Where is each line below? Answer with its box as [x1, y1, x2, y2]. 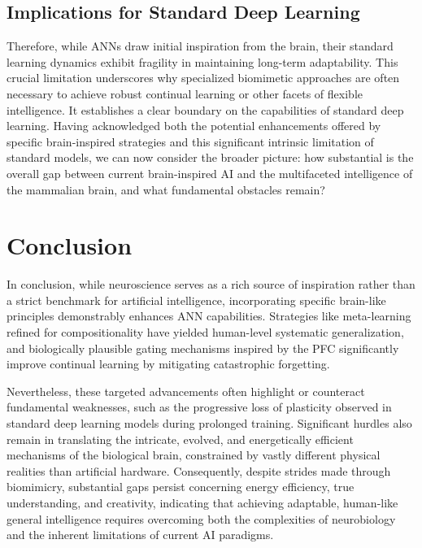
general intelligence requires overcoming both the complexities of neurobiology [7, 510, 396, 527]
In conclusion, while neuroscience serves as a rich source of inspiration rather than [7, 276, 415, 293]
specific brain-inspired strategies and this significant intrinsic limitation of [7, 133, 374, 150]
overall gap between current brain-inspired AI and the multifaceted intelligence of [7, 164, 413, 181]
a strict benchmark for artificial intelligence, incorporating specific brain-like [7, 291, 386, 308]
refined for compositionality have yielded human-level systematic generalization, [7, 324, 404, 341]
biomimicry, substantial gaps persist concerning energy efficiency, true [7, 478, 355, 495]
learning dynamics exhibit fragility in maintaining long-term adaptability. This [7, 53, 398, 70]
